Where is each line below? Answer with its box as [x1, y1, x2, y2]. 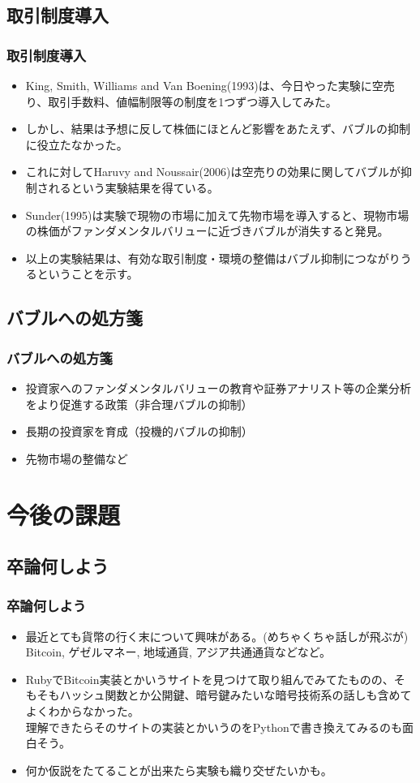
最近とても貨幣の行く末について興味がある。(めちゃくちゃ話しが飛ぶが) [25, 627, 409, 644]
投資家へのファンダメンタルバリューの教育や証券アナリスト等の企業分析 [25, 379, 412, 396]
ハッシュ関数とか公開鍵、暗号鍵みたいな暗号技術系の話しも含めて [59, 686, 412, 703]
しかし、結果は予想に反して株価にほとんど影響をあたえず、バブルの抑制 [25, 120, 410, 137]
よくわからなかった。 [25, 703, 139, 720]
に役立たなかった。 [25, 136, 128, 153]
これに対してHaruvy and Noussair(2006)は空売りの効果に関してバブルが [25, 163, 401, 180]
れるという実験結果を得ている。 [48, 179, 219, 196]
